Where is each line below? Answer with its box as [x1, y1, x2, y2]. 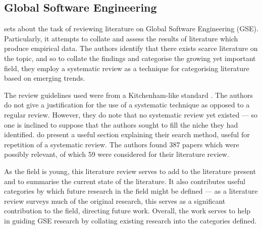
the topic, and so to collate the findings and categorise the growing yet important [4, 52, 256, 63]
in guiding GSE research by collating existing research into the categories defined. [4, 215, 257, 225]
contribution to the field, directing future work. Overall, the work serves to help [4, 205, 251, 216]
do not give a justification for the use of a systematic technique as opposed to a [4, 99, 250, 110]
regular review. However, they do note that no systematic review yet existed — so [4, 109, 258, 120]
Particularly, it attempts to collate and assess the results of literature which [4, 33, 238, 43]
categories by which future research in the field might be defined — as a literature [4, 186, 258, 196]
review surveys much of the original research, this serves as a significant [4, 195, 226, 206]
